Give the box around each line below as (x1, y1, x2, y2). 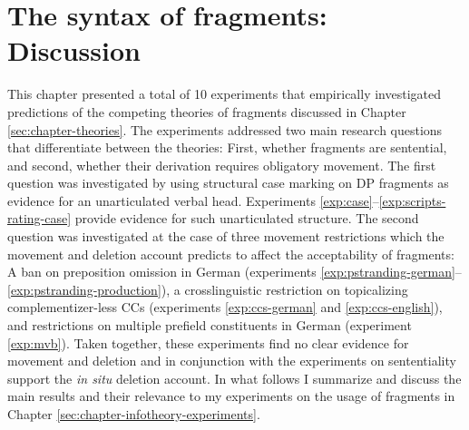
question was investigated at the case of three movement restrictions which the (7, 227, 445, 246)
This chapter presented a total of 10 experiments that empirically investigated (7, 84, 442, 103)
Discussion (7, 32, 141, 69)
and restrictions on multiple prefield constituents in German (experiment (7, 316, 412, 335)
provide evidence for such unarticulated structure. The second (74, 209, 419, 228)
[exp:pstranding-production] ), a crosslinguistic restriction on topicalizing (7, 279, 408, 298)
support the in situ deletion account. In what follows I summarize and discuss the (7, 368, 462, 387)
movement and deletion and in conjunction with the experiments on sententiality (7, 351, 456, 370)
